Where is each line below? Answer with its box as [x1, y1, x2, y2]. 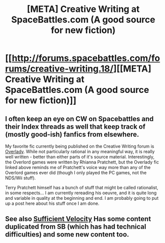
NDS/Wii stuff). [5, 175, 36, 181]
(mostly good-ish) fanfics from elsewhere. [5, 130, 139, 139]
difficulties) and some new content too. [5, 230, 129, 239]
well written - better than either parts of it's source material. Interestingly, [5, 154, 155, 160]
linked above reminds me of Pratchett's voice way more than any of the [5, 164, 151, 170]
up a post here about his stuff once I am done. [5, 200, 100, 206]
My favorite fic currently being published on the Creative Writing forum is [5, 143, 155, 149]
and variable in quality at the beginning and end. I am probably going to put [5, 195, 159, 201]
